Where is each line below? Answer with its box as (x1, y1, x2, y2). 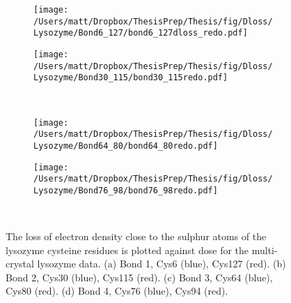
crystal (6, 256, 34, 271)
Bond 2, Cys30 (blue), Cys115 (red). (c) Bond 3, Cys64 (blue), (6, 269, 273, 284)
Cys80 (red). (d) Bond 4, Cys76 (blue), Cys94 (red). (6, 283, 228, 298)
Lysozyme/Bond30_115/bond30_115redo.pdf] (33, 73, 228, 83)
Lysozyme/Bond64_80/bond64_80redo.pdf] (33, 140, 218, 151)
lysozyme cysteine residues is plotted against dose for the (6, 242, 249, 257)
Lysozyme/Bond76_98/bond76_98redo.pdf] (33, 185, 218, 195)
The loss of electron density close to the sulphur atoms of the (6, 229, 267, 244)
